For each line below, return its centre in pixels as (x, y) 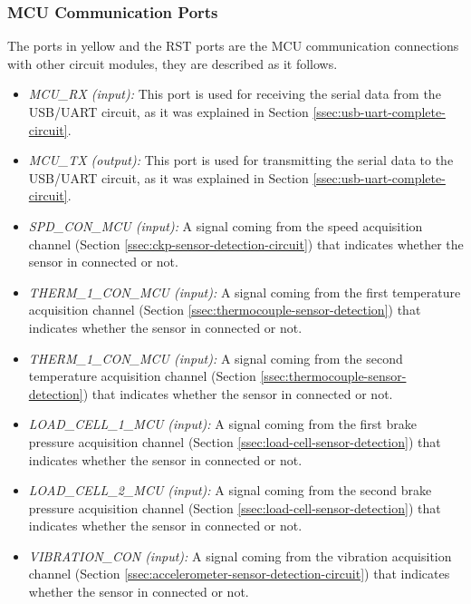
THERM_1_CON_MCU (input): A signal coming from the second (216, 358)
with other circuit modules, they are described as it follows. (173, 63)
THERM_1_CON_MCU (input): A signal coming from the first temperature (245, 292)
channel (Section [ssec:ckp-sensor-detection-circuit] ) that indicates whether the (246, 244)
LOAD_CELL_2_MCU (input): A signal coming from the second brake (230, 490)
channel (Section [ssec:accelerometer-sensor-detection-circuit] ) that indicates (239, 574)
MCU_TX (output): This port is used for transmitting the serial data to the (241, 160)
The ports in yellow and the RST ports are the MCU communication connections (233, 46)
